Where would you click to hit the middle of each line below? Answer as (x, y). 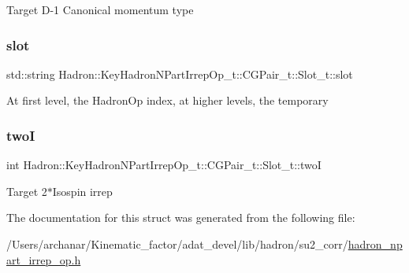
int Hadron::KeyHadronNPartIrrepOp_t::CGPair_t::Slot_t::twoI (164, 165)
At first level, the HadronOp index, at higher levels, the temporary (167, 100)
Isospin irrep (82, 191)
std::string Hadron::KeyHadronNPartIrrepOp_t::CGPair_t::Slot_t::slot (180, 74)
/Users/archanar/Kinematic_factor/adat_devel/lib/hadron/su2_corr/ (177, 244)
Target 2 (27, 191)
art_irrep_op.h (44, 259)
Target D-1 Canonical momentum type (100, 9)
